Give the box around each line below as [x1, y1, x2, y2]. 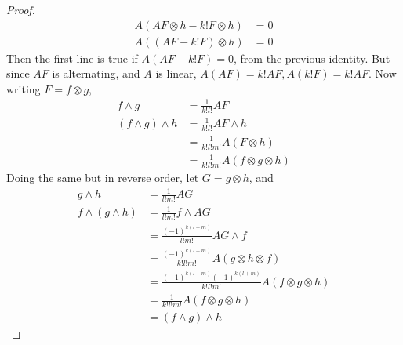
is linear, [155, 65, 197, 82]
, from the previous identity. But [234, 49, 390, 66]
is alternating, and [52, 65, 140, 82]
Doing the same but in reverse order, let [6, 169, 199, 185]
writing [6, 80, 41, 96]
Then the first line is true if [6, 49, 138, 66]
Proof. [6, 2, 35, 17]
